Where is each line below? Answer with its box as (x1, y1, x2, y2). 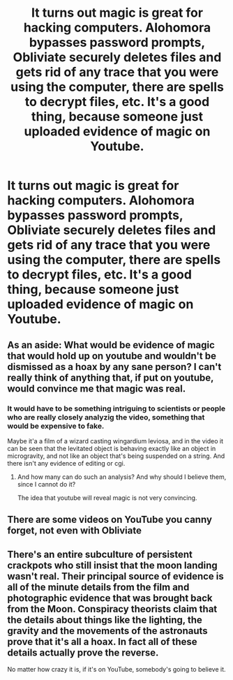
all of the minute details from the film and (7, 581, 190, 593)
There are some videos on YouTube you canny (7, 514, 213, 526)
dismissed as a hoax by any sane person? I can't (7, 361, 222, 373)
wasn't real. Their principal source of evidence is (7, 570, 225, 582)
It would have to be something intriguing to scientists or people (7, 404, 225, 413)
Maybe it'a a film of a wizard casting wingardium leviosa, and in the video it (7, 436, 223, 445)
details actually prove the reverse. (7, 646, 159, 658)
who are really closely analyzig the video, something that (7, 412, 205, 422)
